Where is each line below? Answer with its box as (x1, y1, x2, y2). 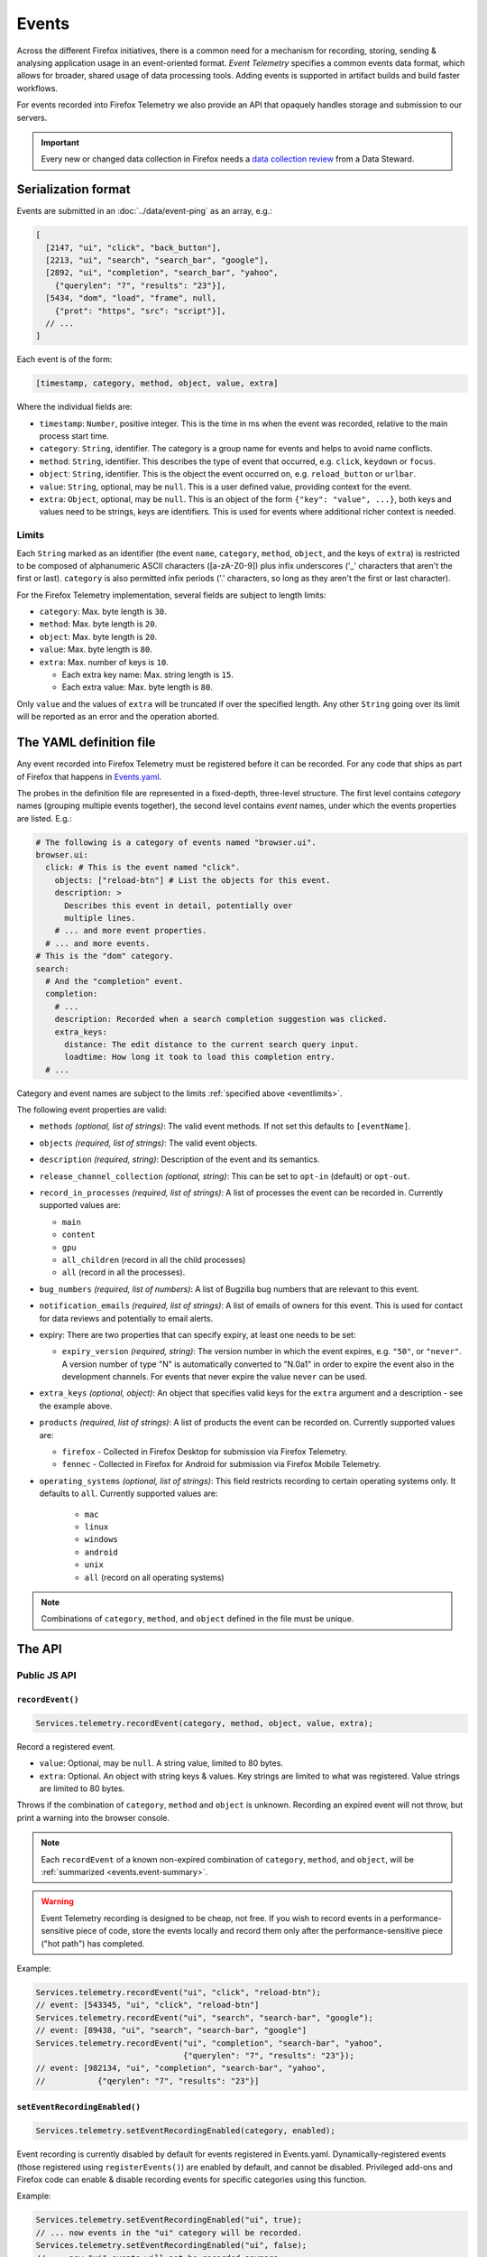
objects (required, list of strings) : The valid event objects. (39, 1138, 258, 1148)
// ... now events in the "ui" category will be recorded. (35, 2227, 302, 2238)
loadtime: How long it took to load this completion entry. (64, 1052, 335, 1063)
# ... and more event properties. (54, 925, 207, 936)
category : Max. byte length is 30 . (39, 606, 167, 618)
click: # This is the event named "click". (45, 862, 241, 873)
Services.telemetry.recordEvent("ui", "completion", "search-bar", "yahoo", (35, 2038, 383, 2048)
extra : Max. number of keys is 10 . (39, 656, 169, 667)
